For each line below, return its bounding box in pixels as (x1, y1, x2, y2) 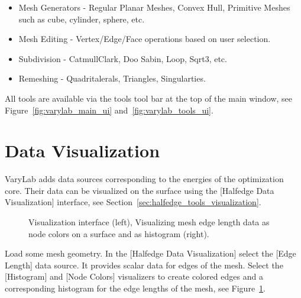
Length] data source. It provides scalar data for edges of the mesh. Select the (5, 258, 283, 271)
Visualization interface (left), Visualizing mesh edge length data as (28, 216, 270, 228)
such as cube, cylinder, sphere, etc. (18, 12, 145, 25)
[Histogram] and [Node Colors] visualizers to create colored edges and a (5, 270, 263, 283)
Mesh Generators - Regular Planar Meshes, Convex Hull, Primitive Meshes (18, 1, 290, 13)
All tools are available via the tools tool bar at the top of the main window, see (5, 92, 293, 104)
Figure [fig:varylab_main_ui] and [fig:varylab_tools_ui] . (5, 103, 213, 116)
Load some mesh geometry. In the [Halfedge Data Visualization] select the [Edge (5, 247, 296, 260)
